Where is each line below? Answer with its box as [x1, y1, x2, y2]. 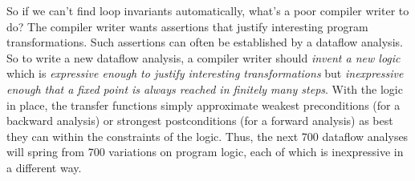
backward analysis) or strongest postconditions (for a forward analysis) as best [6, 112, 393, 129]
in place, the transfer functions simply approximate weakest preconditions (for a [6, 96, 401, 113]
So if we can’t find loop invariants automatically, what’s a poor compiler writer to [6, 2, 409, 18]
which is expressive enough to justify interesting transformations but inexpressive [6, 65, 404, 82]
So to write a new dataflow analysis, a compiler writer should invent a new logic [6, 49, 401, 66]
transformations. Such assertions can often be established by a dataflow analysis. [6, 34, 403, 50]
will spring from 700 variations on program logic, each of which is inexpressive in [6, 143, 404, 160]
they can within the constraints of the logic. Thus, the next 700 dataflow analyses [6, 127, 409, 144]
